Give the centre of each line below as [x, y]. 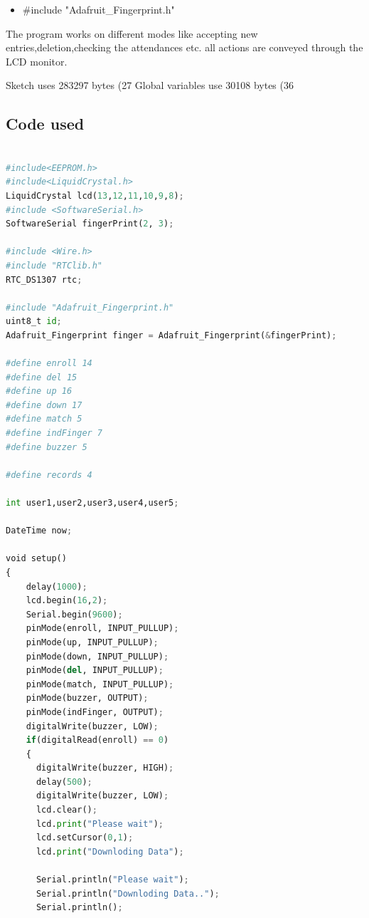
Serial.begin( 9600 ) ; [74, 614]
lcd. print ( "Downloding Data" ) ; [110, 851]
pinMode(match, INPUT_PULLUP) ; [100, 684]
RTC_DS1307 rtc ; [44, 280]
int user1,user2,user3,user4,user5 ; [92, 503]
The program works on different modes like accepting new [132, 33]
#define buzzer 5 [47, 447]
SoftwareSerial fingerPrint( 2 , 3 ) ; [90, 224]
